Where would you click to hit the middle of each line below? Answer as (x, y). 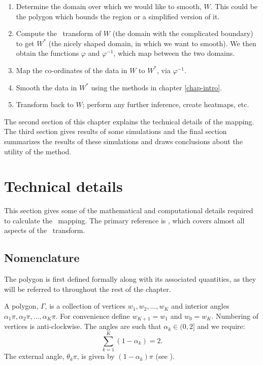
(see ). (165, 356)
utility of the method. (38, 151)
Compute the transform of (59, 33)
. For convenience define (93, 316)
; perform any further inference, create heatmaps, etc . (166, 104)
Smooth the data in (46, 87)
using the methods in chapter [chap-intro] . (157, 87)
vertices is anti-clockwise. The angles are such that (83, 326)
